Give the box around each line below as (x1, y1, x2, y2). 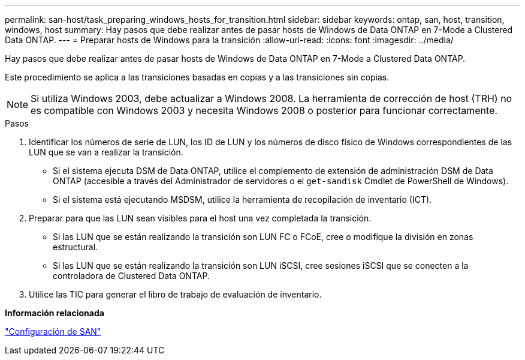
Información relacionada (5, 308, 104, 318)
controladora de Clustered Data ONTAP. (53, 271, 210, 281)
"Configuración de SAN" (5, 326, 101, 337)
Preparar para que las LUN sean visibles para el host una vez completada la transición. (29, 213, 372, 223)
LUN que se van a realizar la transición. (29, 147, 183, 157)
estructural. (53, 242, 98, 252)
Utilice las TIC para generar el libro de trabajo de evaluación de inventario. (29, 289, 322, 299)
